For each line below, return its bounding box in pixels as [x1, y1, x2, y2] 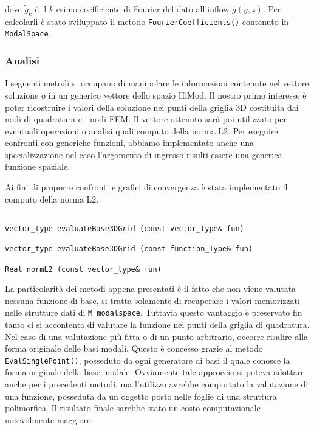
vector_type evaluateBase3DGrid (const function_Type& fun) [5, 244, 253, 254]
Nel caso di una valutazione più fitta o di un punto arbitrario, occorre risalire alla [5, 330, 309, 342]
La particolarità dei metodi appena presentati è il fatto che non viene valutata [5, 282, 296, 295]
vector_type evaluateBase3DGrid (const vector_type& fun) [5, 224, 244, 233]
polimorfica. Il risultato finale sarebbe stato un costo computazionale [5, 401, 261, 414]
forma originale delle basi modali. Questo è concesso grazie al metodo [5, 342, 263, 355]
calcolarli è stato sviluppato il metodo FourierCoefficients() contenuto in [5, 15, 289, 27]
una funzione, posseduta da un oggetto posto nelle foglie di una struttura [5, 389, 277, 402]
